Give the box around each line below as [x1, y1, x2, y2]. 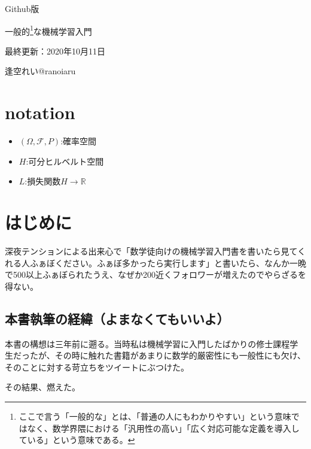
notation [5, 100, 75, 125]
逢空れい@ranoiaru [5, 65, 76, 77]
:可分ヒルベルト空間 [26, 154, 104, 167]
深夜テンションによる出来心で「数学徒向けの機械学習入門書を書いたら [5, 245, 281, 257]
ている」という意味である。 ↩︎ [19, 433, 135, 446]
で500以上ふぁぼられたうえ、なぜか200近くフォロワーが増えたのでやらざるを [5, 268, 306, 281]
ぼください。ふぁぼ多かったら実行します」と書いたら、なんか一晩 [46, 256, 306, 269]
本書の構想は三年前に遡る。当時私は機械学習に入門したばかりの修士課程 [5, 337, 290, 350]
